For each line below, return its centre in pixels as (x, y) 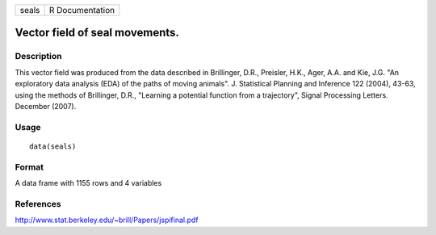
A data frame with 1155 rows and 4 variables (88, 183)
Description (38, 57)
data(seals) (53, 146)
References (38, 204)
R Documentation (82, 10)
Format (29, 167)
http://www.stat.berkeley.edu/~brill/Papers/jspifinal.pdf (107, 220)
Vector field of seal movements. (97, 33)
